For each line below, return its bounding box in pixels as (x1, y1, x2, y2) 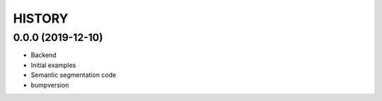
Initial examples (30, 61, 76, 69)
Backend (30, 51, 57, 59)
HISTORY (13, 11, 69, 26)
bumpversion (30, 81, 69, 89)
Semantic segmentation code (30, 71, 117, 79)
